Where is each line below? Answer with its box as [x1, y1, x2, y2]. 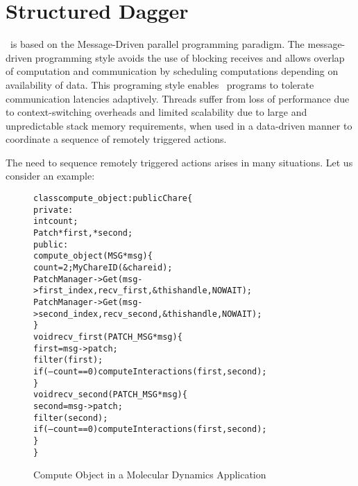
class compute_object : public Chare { [33, 193, 193, 204]
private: [33, 205, 74, 215]
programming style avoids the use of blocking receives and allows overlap [35, 50, 345, 64]
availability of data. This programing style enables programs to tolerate [6, 77, 314, 92]
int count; [33, 216, 78, 227]
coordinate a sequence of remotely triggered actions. [6, 132, 227, 146]
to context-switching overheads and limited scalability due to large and [6, 105, 307, 119]
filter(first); [33, 355, 103, 365]
